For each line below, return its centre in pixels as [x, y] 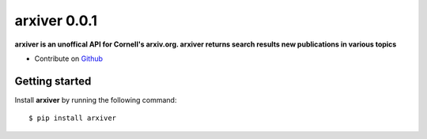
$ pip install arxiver [73, 118]
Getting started [53, 81]
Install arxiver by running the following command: [96, 100]
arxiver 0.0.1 [56, 21]
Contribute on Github [68, 58]
